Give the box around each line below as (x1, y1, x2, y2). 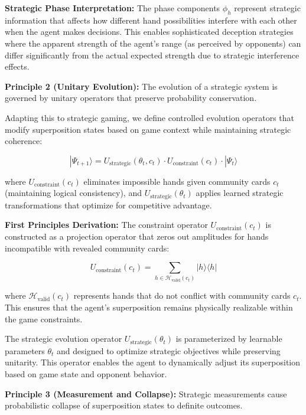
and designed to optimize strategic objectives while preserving (57, 344, 281, 357)
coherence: (5, 135, 43, 147)
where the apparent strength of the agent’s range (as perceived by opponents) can (5, 37, 301, 49)
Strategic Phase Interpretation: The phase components (5, 2, 220, 14)
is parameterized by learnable (175, 332, 282, 345)
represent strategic (234, 2, 301, 14)
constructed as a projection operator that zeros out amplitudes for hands (5, 230, 269, 242)
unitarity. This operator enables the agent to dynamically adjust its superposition (5, 356, 301, 368)
